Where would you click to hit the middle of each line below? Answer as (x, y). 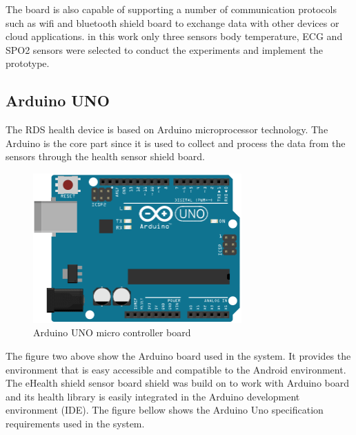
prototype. (28, 63)
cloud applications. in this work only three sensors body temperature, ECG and (174, 36)
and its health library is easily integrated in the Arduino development (153, 396)
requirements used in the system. (75, 423)
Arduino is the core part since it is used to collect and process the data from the (176, 143)
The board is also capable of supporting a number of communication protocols (171, 9)
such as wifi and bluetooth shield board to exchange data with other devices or (172, 22)
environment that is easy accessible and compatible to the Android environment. (176, 369)
